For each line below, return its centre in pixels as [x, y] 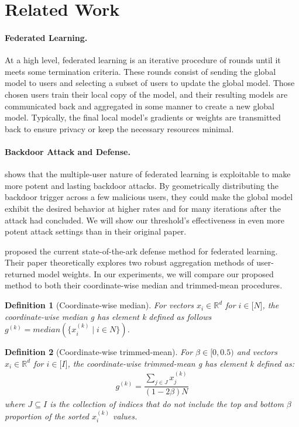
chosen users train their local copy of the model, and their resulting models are [146, 94]
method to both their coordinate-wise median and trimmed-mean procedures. [144, 285]
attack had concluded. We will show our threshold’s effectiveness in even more [145, 220]
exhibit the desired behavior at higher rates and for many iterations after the [143, 208]
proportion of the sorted [47, 416]
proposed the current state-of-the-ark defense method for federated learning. [141, 251]
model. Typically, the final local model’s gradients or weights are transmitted [143, 117]
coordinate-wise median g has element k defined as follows [108, 316]
